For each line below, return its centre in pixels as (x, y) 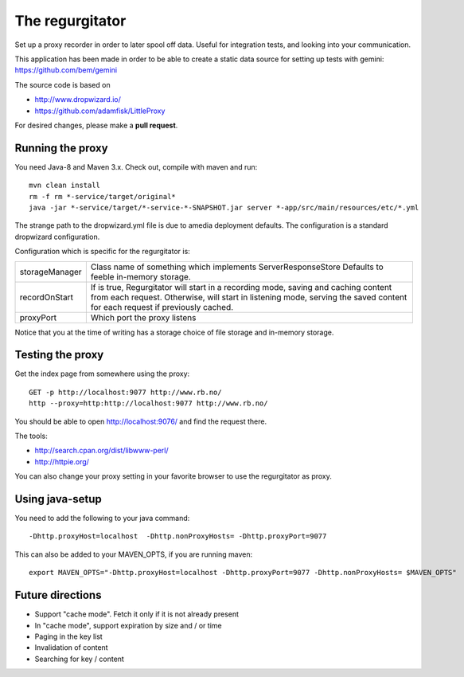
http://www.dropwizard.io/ (78, 100)
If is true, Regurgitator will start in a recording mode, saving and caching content (241, 287)
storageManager (51, 272)
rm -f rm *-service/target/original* (103, 196)
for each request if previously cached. (162, 307)
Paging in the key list (68, 636)
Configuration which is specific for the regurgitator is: (102, 252)
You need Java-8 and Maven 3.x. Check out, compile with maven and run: (136, 166)
